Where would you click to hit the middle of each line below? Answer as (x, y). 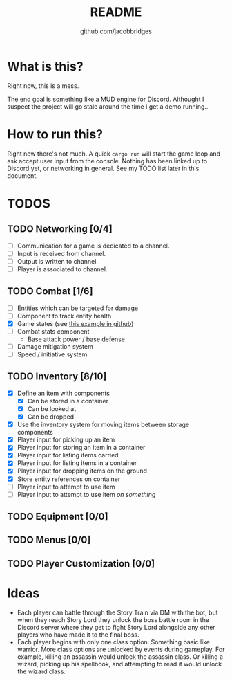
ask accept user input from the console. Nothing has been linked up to (107, 161)
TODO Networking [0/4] (60, 229)
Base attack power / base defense (76, 339)
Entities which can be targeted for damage (78, 308)
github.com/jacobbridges (116, 31)
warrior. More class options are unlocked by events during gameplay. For (121, 649)
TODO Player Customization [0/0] (81, 564)
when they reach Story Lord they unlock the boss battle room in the (113, 619)
